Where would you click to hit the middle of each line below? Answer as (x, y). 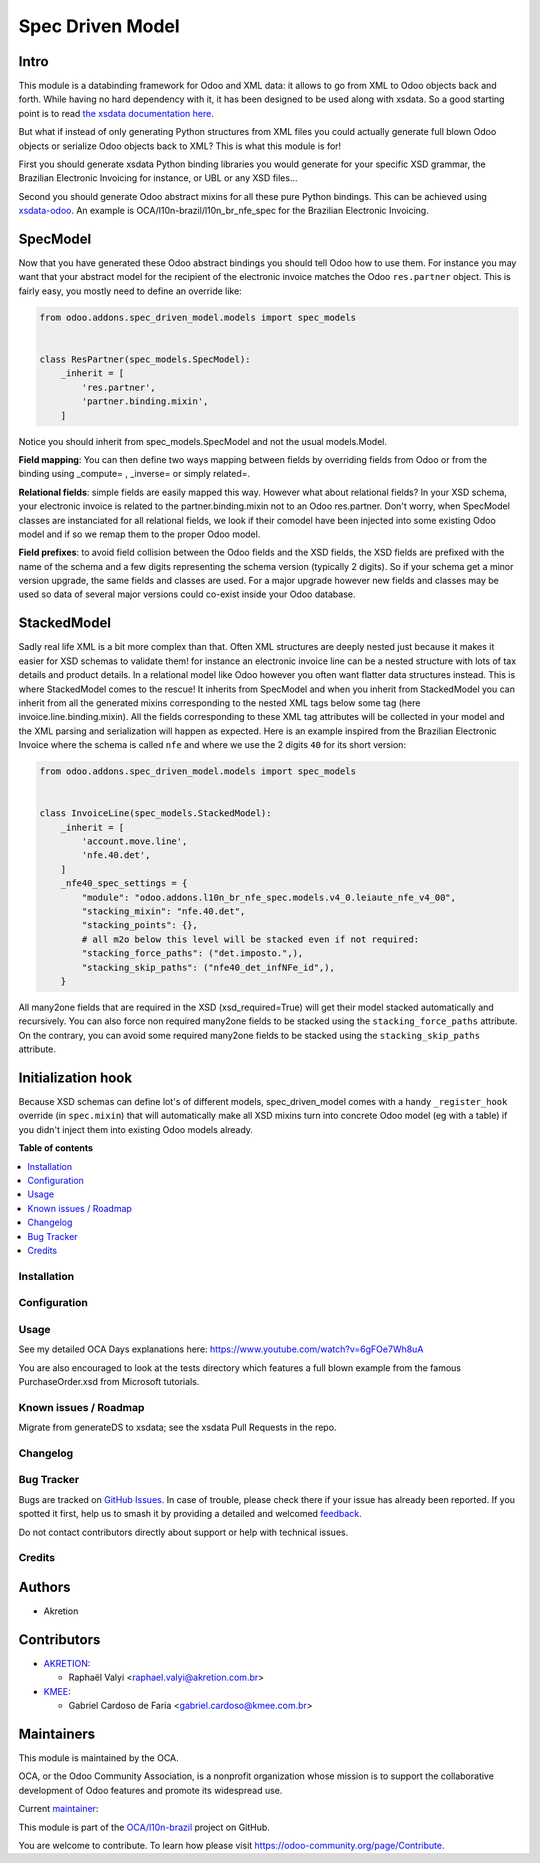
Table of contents (56, 1148)
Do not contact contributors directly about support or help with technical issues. (183, 1532)
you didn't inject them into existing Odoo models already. (136, 1129)
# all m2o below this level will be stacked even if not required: (250, 939)
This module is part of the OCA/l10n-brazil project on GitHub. (144, 1827)
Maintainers (57, 1733)
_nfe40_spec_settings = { (124, 883)
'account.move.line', (134, 841)
